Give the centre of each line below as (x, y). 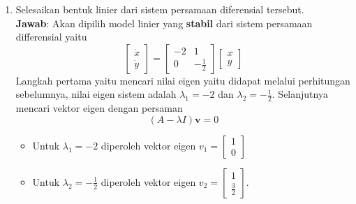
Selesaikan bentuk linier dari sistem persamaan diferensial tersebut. (160, 9)
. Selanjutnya (300, 94)
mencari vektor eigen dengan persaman (99, 108)
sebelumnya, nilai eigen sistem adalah (96, 94)
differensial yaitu (51, 37)
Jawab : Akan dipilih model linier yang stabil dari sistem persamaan (164, 23)
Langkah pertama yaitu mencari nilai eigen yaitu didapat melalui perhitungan (183, 80)
